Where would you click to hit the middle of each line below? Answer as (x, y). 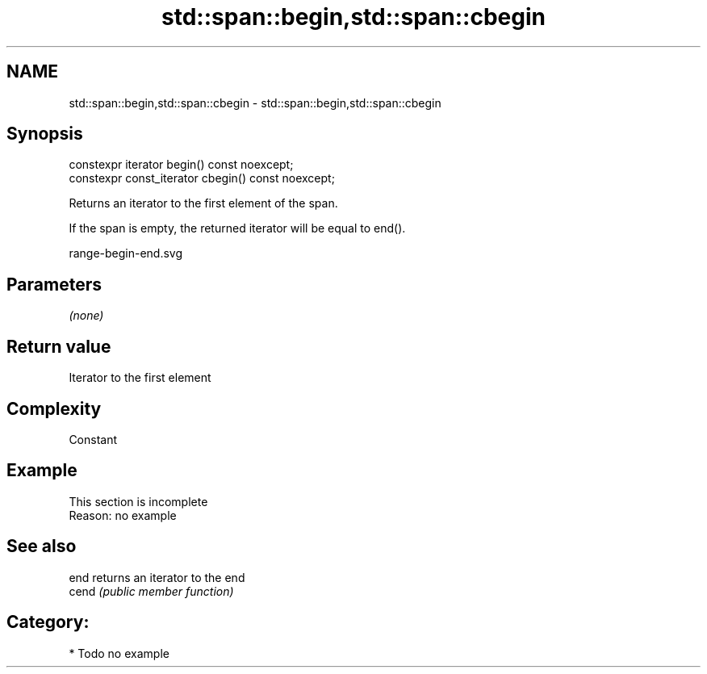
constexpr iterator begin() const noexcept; (181, 165)
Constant (93, 439)
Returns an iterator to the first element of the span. (203, 203)
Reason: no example (123, 515)
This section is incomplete (138, 501)
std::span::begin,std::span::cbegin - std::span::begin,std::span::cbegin (255, 103)
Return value (59, 346)
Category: (48, 622)
